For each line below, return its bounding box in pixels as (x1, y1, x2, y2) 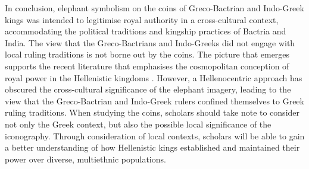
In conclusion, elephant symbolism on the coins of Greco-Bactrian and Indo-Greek (5, 2, 304, 14)
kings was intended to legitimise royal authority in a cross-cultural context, (5, 13, 279, 25)
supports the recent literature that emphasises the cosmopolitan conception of (5, 59, 289, 72)
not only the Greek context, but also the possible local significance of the (5, 117, 271, 130)
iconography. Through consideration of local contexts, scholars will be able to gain (5, 129, 305, 142)
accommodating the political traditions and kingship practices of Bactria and (5, 25, 286, 37)
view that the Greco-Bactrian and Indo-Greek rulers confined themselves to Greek (5, 94, 304, 107)
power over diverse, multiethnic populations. (5, 152, 166, 165)
